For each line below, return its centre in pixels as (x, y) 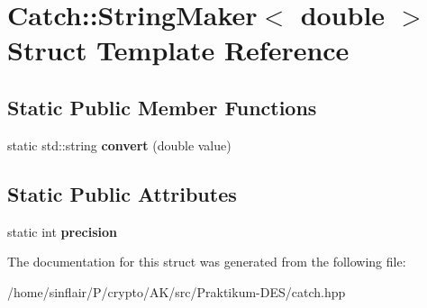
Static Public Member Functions (162, 107)
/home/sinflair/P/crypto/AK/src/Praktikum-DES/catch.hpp (177, 291)
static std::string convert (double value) (119, 145)
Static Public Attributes (122, 193)
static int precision (62, 231)
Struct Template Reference (178, 50)
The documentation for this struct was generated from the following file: (207, 262)
